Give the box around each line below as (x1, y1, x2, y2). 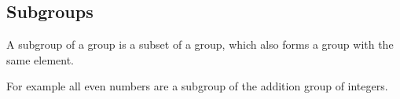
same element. (6, 51, 74, 68)
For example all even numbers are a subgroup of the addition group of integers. (6, 78, 388, 94)
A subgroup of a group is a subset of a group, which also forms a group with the (6, 36, 394, 53)
